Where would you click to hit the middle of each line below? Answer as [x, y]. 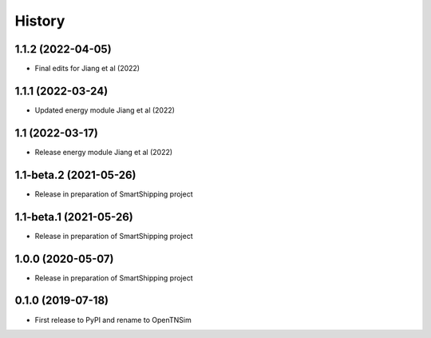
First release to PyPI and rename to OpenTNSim [113, 320]
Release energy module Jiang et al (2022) [104, 152]
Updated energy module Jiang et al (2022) [105, 110]
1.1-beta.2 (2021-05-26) [75, 175]
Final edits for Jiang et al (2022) [87, 69]
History [40, 21]
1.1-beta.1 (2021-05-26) [74, 217]
